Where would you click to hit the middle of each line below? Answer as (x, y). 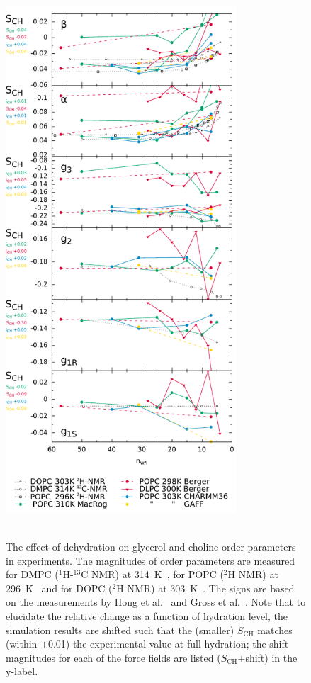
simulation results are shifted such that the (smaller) (120, 630)
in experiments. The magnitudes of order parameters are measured (151, 560)
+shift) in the (267, 657)
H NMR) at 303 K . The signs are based (205, 588)
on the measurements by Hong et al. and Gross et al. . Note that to (156, 602)
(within (22, 644)
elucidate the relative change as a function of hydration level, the (147, 615)
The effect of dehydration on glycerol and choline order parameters (151, 546)
